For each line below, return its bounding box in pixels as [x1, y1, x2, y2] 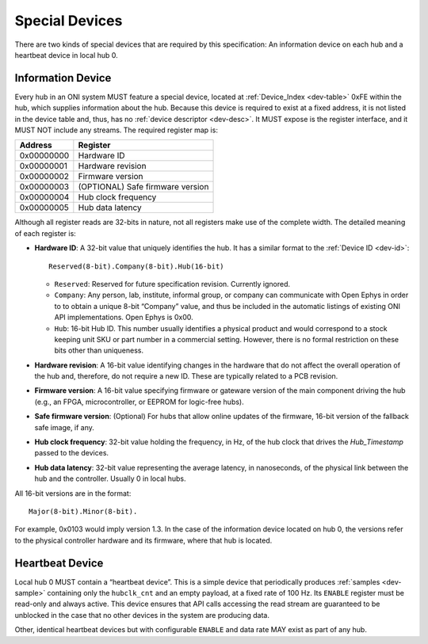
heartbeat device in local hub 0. [14, 50, 118, 59]
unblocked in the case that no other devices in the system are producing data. [14, 610, 269, 619]
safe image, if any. [34, 422, 95, 432]
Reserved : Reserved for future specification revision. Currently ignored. [54, 279, 291, 288]
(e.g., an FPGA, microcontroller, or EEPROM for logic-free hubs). [34, 397, 245, 406]
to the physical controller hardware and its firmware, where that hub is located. [14, 535, 273, 545]
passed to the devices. [34, 448, 109, 458]
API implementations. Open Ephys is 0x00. [54, 313, 193, 322]
